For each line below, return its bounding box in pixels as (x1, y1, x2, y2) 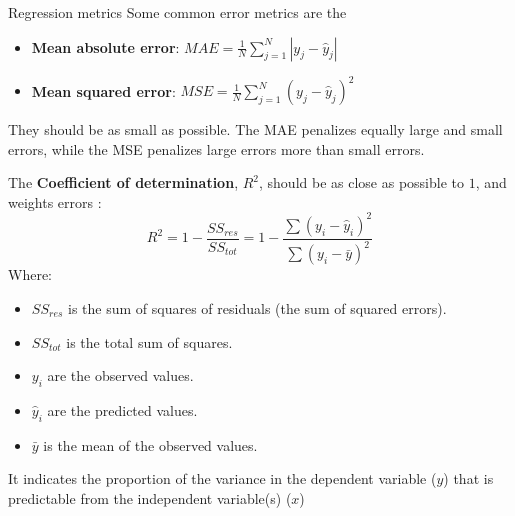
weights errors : (8, 191, 102, 212)
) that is (443, 468, 494, 489)
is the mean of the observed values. (43, 434, 258, 455)
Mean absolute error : (31, 36, 180, 57)
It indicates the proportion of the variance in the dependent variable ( (8, 468, 437, 489)
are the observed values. (47, 365, 194, 386)
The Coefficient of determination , (8, 172, 239, 193)
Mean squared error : (31, 80, 176, 101)
